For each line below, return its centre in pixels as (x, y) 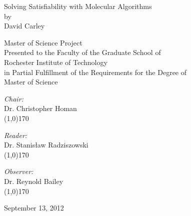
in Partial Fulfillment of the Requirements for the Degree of (95, 72)
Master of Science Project (43, 42)
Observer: (19, 171)
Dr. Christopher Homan (40, 108)
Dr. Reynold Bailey (34, 181)
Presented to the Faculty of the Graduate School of (82, 52)
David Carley (24, 26)
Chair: (14, 98)
